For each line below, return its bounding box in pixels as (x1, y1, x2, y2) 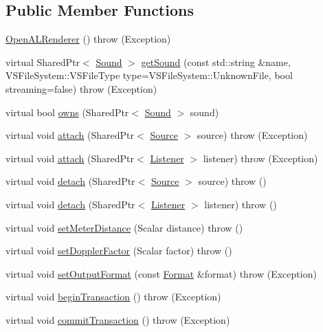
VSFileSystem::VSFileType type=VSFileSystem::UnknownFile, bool (5, 68, 293, 82)
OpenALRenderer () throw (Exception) (5, 32, 171, 46)
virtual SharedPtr (5, 54, 80, 69)
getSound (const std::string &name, (141, 54, 291, 69)
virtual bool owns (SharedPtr (5, 104, 129, 119)
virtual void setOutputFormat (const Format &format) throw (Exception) (5, 266, 317, 280)
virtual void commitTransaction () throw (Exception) (5, 312, 230, 327)
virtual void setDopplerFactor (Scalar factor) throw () (5, 243, 232, 258)
